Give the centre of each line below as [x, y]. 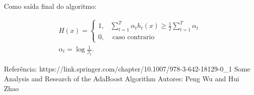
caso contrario [133, 37]
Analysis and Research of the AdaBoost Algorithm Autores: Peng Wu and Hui [122, 78]
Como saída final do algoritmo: [50, 6]
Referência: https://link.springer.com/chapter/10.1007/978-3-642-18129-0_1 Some [127, 69]
